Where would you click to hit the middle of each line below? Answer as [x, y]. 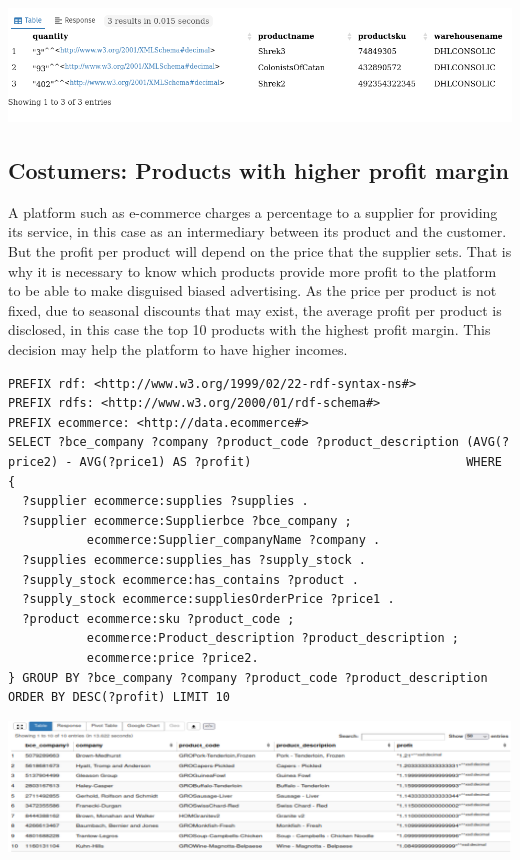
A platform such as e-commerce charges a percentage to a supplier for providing [253, 211]
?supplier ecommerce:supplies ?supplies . [165, 501]
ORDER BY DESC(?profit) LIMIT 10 [119, 697]
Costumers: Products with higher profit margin [258, 170]
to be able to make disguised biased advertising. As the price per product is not [252, 290]
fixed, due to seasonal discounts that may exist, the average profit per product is [255, 309]
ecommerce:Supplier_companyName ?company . [233, 540]
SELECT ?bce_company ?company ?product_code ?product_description [234, 442]
